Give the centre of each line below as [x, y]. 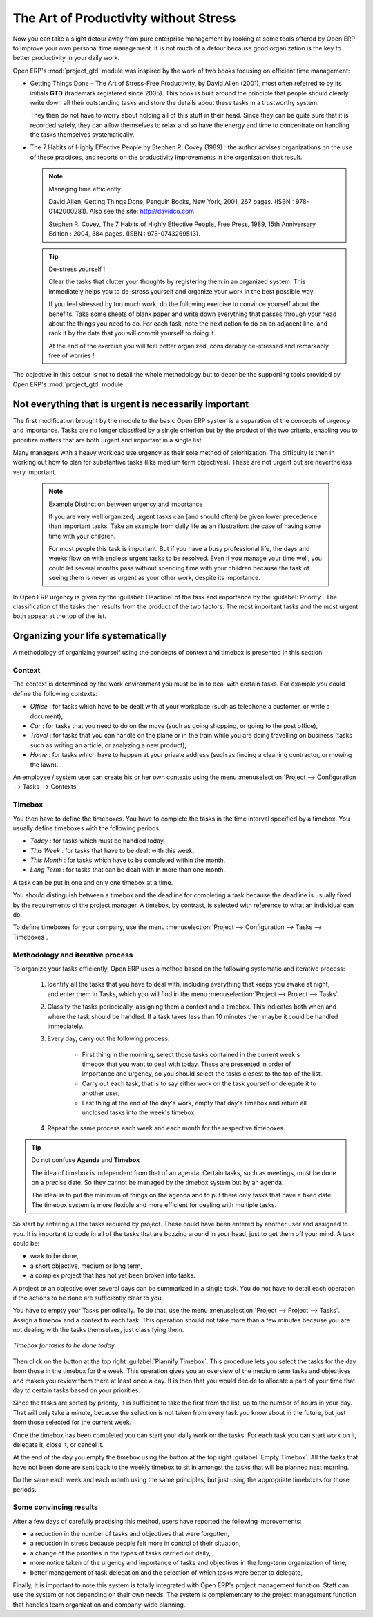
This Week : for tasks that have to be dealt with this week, [112, 850]
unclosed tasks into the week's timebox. [139, 1112]
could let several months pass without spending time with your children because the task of [179, 568]
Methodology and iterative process [73, 955]
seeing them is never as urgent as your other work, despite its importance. [154, 578]
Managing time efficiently [85, 189]
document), [47, 716]
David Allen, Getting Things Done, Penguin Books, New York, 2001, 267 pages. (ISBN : [171, 202]
